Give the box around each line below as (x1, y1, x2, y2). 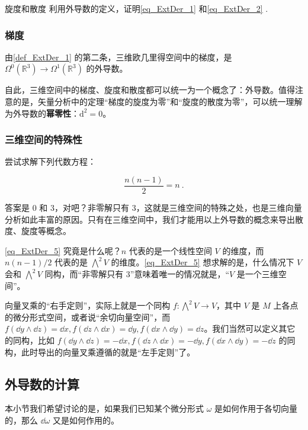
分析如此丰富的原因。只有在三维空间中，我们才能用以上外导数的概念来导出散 (5, 213, 303, 225)
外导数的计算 (5, 374, 79, 393)
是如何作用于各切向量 (214, 402, 298, 415)
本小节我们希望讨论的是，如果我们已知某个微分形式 (5, 402, 204, 415)
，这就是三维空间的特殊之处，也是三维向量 (136, 201, 302, 214)
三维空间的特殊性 (5, 132, 82, 147)
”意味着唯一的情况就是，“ (130, 268, 230, 280)
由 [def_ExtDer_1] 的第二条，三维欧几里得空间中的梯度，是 (5, 50, 232, 63)
